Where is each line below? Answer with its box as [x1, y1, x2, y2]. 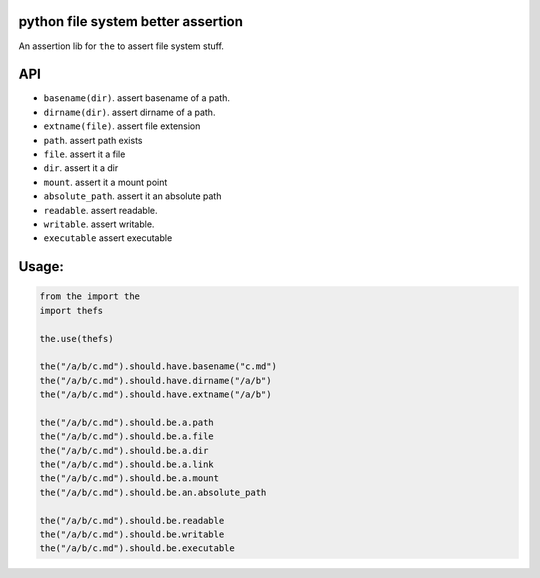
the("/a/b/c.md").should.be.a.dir [39, 445, 209, 456]
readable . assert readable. [43, 204, 159, 216]
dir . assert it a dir [43, 162, 119, 174]
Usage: [18, 258, 65, 275]
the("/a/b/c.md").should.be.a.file [39, 431, 214, 442]
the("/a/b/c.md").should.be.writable [39, 528, 225, 540]
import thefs [39, 305, 104, 316]
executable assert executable [43, 232, 173, 244]
